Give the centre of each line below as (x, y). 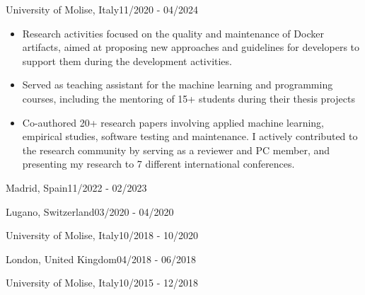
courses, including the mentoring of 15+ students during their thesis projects (189, 98)
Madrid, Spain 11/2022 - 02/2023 (76, 187)
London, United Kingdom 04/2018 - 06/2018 (101, 259)
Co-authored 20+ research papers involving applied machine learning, (173, 122)
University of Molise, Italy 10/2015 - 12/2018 (102, 283)
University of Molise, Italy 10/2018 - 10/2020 (102, 235)
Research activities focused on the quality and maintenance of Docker (173, 33)
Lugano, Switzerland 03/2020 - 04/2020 (90, 211)
